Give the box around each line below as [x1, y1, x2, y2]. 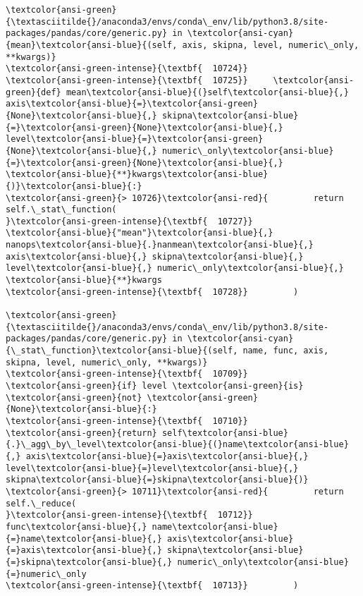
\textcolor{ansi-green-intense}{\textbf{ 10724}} [6, 63, 248, 74]
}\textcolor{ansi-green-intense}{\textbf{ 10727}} [6, 216, 253, 226]
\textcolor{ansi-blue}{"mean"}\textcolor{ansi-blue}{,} [6, 228, 273, 238]
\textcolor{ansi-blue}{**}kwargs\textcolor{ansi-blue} [6, 169, 269, 180]
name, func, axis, [242, 346, 329, 356]
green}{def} [6, 87, 61, 97]
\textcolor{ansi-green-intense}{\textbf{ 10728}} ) [6, 286, 299, 297]
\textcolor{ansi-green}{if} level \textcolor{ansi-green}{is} [6, 381, 304, 391]
